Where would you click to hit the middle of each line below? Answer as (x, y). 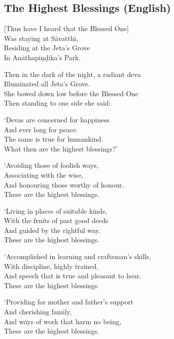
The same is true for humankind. (54, 139)
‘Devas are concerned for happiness (57, 119)
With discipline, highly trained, (51, 266)
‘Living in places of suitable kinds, (56, 210)
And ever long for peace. (41, 129)
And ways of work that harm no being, (63, 321)
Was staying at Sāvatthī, (41, 38)
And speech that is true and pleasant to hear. (73, 276)
